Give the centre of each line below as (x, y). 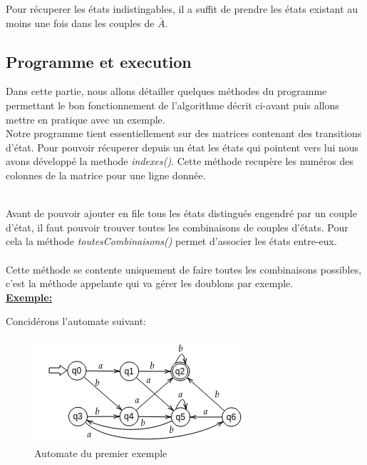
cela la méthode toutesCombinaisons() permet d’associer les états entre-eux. (171, 241)
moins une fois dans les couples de (80, 22)
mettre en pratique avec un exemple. (86, 119)
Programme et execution (99, 61)
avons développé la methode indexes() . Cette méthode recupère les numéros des (180, 161)
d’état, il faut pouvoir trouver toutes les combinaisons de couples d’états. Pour (177, 227)
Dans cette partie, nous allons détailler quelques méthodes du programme (166, 91)
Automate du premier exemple (101, 453)
